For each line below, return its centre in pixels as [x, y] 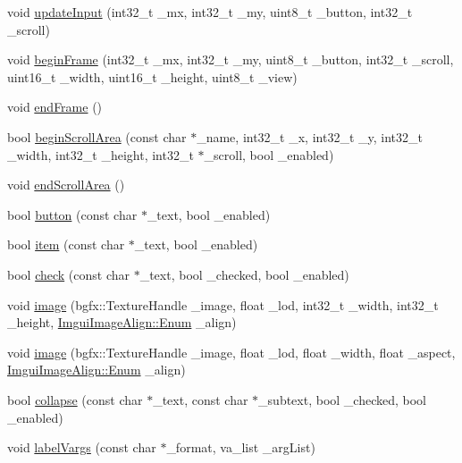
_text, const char [201, 399]
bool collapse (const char [75, 399]
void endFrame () [55, 107]
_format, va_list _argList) [241, 447]
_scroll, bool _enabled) [269, 154]
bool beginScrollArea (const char [97, 136]
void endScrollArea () [66, 185]
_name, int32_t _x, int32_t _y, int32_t [310, 136]
